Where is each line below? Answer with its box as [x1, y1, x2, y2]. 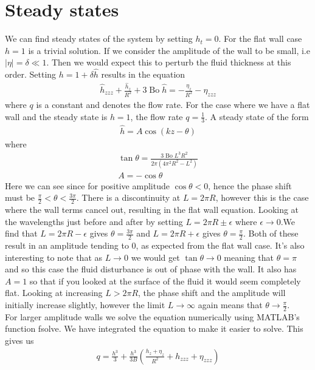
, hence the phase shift [208, 179, 292, 192]
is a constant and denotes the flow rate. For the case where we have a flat [36, 98, 310, 110]
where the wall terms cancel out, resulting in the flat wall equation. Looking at [5, 203, 299, 216]
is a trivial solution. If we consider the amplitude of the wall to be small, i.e [28, 44, 310, 56]
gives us [5, 334, 34, 347]
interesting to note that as [5, 251, 103, 263]
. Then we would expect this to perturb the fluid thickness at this [46, 56, 291, 69]
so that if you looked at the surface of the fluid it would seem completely [29, 274, 301, 287]
